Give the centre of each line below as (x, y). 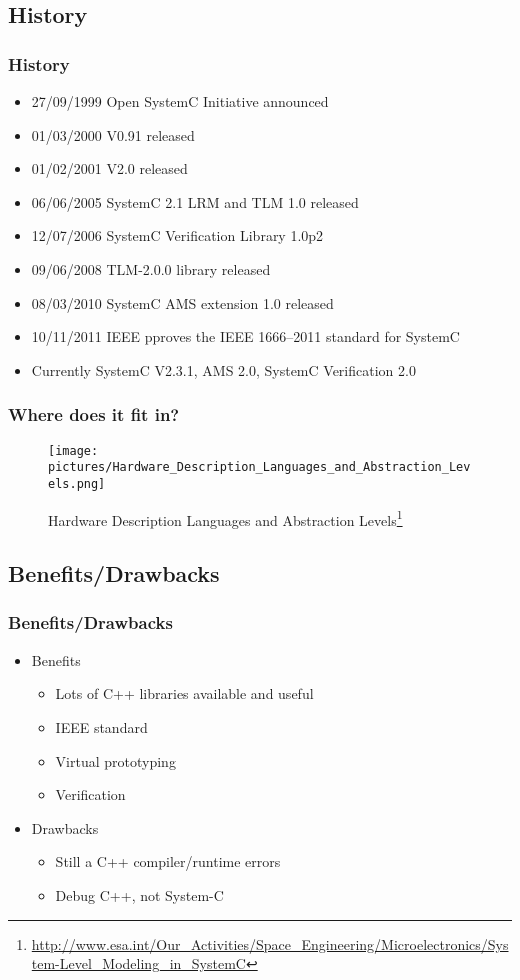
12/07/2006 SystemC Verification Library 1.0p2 (177, 235)
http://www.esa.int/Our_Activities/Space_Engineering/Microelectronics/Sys (270, 943)
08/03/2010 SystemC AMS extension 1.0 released (182, 302)
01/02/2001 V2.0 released (109, 168)
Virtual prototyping (115, 760)
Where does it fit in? (94, 414)
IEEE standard (101, 726)
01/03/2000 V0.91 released (113, 134)
